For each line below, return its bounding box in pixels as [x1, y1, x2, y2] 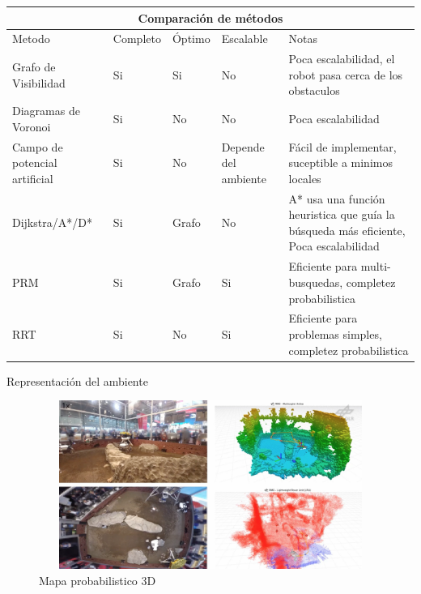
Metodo [12, 30, 50, 47]
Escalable [221, 30, 268, 47]
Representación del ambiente [6, 372, 148, 389]
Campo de [12, 138, 63, 155]
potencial [12, 154, 57, 171]
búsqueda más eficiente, [288, 221, 406, 238]
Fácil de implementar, [288, 138, 397, 155]
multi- [360, 258, 391, 275]
